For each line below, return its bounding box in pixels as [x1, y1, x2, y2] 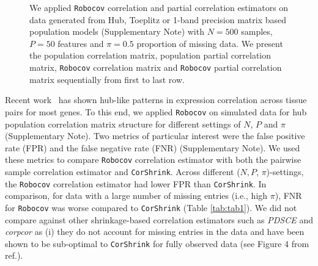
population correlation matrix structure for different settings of [5, 117, 241, 130]
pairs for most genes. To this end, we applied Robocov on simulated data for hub [5, 105, 307, 118]
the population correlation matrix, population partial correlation [29, 49, 272, 62]
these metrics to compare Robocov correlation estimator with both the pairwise [5, 153, 301, 166]
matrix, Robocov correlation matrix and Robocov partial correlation [29, 61, 282, 74]
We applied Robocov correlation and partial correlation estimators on [29, 1, 289, 13]
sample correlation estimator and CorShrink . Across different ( [5, 165, 240, 178]
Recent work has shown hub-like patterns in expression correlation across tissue [5, 93, 307, 106]
